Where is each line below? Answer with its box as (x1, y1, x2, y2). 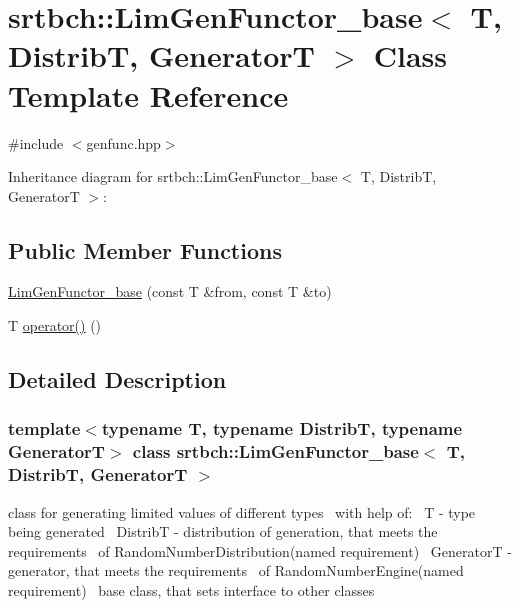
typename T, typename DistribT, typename (101, 416, 463, 441)
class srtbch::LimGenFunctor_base (132, 439, 419, 464)
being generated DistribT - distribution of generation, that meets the (8, 521, 438, 542)
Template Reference (8, 74, 289, 115)
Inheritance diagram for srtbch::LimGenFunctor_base (8, 166, 338, 187)
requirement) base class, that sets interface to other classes (8, 579, 375, 600)
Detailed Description (8, 364, 227, 395)
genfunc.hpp (86, 132, 161, 153)
